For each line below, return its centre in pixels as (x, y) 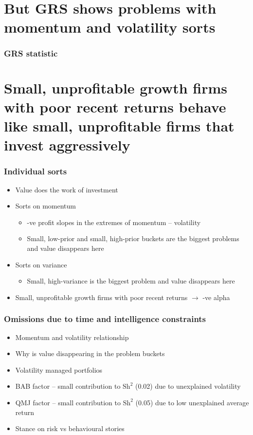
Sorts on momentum (45, 206)
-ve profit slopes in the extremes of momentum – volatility (114, 222)
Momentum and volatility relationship (72, 337)
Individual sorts (36, 171)
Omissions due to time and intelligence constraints (105, 319)
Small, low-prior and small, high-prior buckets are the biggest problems (133, 238)
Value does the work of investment (67, 189)
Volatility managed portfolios (59, 369)
